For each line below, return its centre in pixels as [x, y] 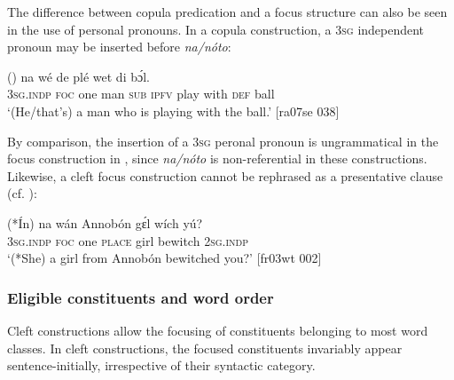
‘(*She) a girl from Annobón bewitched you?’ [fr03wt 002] [164, 258]
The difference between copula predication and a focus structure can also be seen [227, 12]
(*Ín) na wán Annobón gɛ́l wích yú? [105, 222]
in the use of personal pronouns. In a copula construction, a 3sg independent [216, 29]
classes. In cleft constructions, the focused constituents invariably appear [205, 348]
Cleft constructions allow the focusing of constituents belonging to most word [218, 330]
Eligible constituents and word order [141, 297]
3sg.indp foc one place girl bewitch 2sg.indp [128, 240]
